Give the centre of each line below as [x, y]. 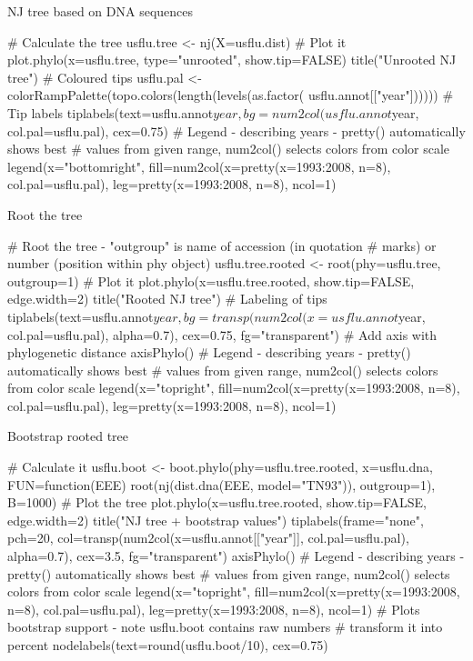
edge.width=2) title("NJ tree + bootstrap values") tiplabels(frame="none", [216, 520]
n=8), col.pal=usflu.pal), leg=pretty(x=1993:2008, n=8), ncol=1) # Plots [214, 609]
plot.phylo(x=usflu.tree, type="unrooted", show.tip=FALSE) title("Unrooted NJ [232, 60]
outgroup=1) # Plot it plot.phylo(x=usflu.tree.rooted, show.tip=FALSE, [211, 280]
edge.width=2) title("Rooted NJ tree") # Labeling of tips [167, 299]
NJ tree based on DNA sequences [101, 11]
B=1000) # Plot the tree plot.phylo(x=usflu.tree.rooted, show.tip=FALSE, [217, 502]
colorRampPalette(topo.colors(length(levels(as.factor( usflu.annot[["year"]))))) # [231, 95]
